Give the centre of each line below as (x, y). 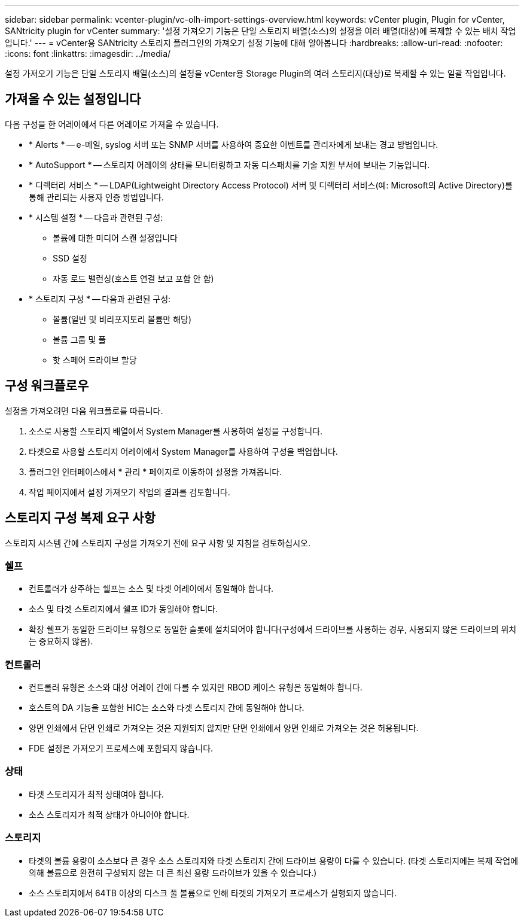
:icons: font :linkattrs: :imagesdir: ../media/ (88, 54)
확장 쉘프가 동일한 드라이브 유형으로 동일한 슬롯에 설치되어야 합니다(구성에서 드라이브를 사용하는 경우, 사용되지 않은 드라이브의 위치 (273, 629)
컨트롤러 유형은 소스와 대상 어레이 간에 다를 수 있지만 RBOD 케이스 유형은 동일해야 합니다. (196, 687)
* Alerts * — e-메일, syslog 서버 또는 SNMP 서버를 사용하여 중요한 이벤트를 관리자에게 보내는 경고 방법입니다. (234, 144)
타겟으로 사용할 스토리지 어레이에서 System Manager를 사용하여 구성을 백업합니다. (183, 451)
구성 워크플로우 (47, 386)
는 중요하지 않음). (61, 641)
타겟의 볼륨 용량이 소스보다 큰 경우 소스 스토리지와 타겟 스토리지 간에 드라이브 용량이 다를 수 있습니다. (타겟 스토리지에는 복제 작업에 (274, 860)
